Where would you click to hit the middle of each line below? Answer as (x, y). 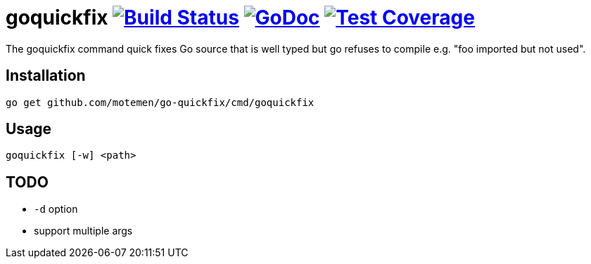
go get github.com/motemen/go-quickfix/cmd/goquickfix (160, 102)
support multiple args (83, 231)
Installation (46, 76)
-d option (56, 209)
